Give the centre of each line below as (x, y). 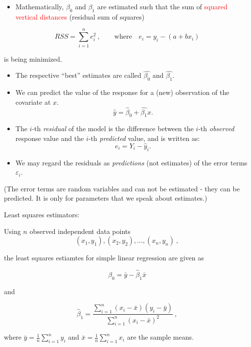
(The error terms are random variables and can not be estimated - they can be (122, 188)
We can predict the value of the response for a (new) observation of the (122, 92)
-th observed (216, 128)
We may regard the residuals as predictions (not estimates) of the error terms (131, 162)
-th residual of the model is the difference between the (113, 128)
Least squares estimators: (42, 214)
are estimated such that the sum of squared (162, 6)
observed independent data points (80, 231)
